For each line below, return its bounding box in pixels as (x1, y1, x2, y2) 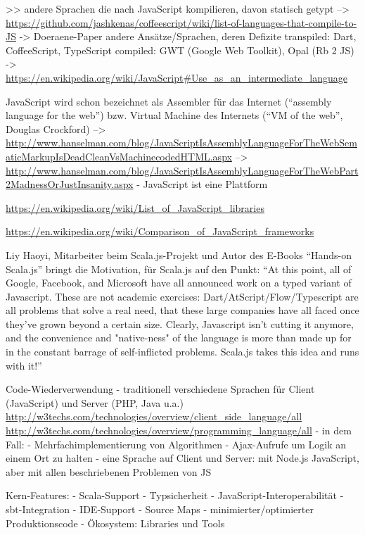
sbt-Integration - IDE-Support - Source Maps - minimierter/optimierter (6, 502, 314, 516)
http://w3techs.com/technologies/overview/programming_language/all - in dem (6, 423, 352, 438)
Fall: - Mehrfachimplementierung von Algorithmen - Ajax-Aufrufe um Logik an (6, 436, 346, 451)
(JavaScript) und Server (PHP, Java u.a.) (6, 395, 184, 410)
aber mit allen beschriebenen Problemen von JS (6, 464, 212, 479)
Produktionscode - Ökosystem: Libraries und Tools (6, 515, 225, 530)
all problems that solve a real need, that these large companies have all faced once (6, 303, 359, 317)
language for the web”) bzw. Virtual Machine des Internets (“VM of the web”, (6, 108, 343, 122)
